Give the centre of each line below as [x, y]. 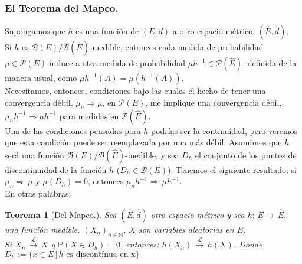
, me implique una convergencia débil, [214, 102]
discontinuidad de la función [56, 169]
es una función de [107, 31]
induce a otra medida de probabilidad [117, 63]
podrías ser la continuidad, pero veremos [224, 130]
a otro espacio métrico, [214, 31]
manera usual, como [41, 78]
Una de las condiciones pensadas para [73, 130]
